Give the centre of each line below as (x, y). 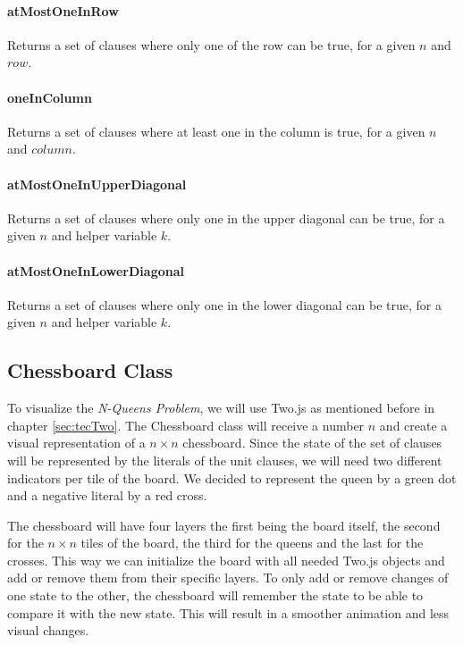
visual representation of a (76, 443)
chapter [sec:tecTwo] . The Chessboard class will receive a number (186, 425)
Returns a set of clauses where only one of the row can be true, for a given (211, 44)
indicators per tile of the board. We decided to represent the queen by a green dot (232, 477)
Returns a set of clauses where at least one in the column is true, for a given (216, 131)
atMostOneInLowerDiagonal (96, 270)
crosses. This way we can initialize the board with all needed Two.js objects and (226, 560)
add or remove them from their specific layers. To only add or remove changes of (228, 578)
